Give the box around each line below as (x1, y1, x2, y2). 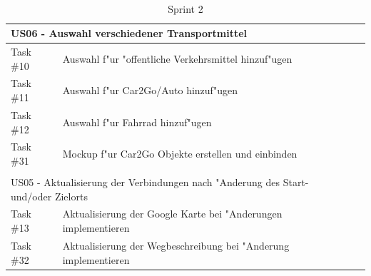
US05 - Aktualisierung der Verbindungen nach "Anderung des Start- (11, 175, 309, 190)
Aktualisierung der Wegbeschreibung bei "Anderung (62, 237, 290, 252)
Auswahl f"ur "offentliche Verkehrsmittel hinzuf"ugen (62, 51, 293, 66)
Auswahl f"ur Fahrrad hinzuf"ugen (62, 114, 212, 129)
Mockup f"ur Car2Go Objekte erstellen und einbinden (62, 146, 298, 161)
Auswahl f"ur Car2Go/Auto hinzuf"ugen (62, 83, 238, 98)
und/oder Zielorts (11, 188, 88, 203)
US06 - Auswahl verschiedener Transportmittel (11, 26, 248, 41)
